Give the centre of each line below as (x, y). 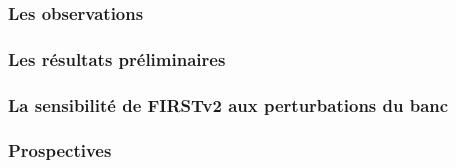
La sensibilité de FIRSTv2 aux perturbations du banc (228, 104)
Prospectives (60, 150)
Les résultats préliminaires (117, 58)
